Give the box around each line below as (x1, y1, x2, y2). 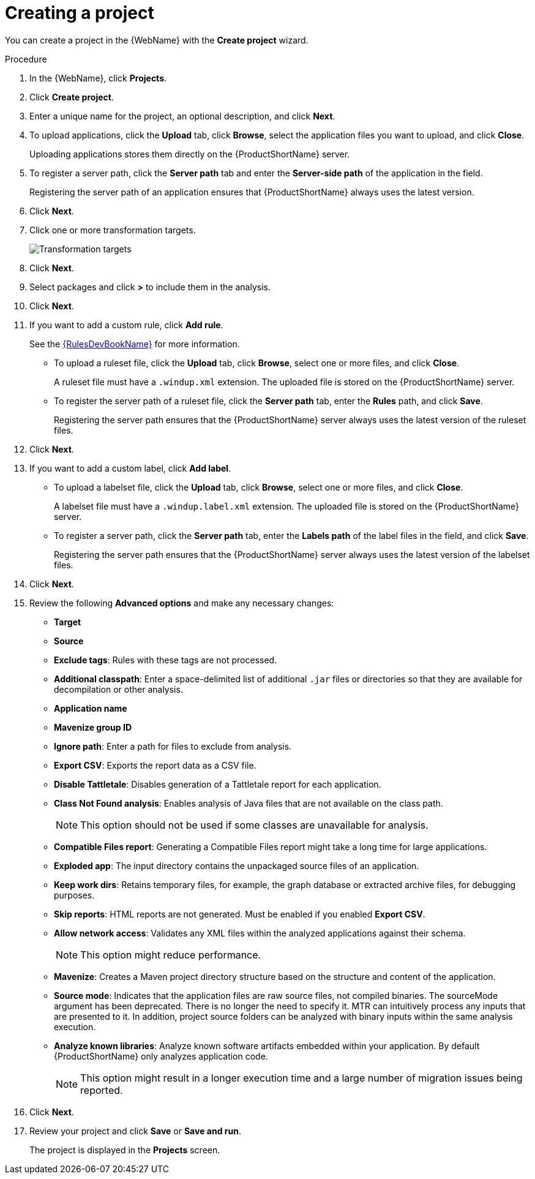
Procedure (5, 53, 47, 64)
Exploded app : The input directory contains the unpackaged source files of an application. (54, 860, 419, 871)
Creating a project (5, 2, 154, 23)
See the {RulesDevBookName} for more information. (29, 338, 240, 349)
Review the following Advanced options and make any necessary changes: (29, 597, 334, 608)
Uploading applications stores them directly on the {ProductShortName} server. (29, 148, 350, 159)
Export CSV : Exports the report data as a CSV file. (54, 759, 256, 770)
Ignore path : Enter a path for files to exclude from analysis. (54, 740, 292, 751)
